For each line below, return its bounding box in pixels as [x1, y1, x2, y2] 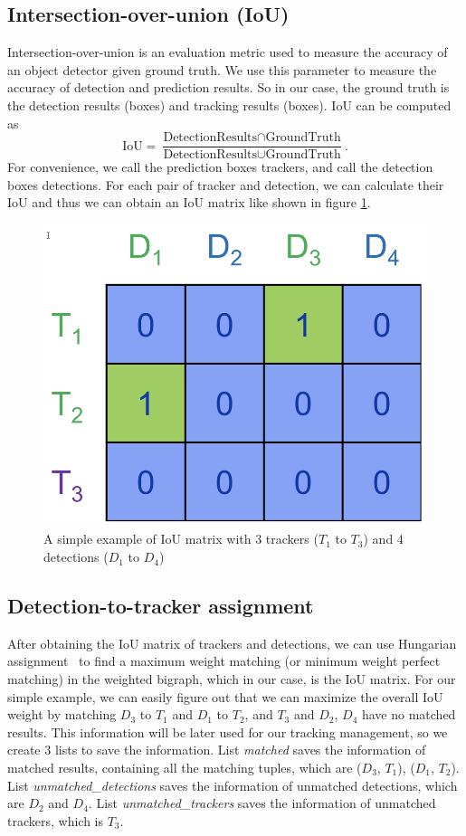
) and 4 [363, 529, 404, 548]
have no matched [361, 705, 456, 724]
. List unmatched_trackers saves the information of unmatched [88, 793, 436, 812]
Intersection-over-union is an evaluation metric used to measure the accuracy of [7, 43, 448, 62]
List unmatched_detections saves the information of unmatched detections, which [7, 775, 458, 794]
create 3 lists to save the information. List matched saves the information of [7, 740, 426, 759]
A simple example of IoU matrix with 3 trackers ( [43, 529, 319, 548]
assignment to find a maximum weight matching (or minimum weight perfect [7, 651, 441, 670]
